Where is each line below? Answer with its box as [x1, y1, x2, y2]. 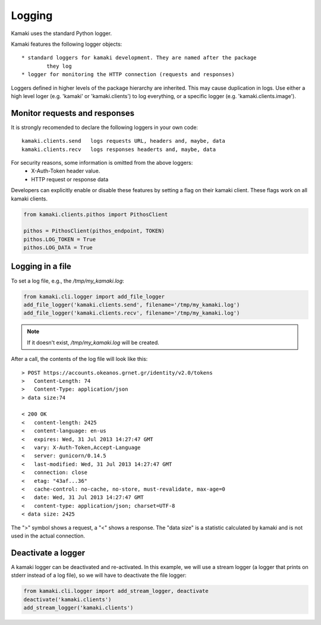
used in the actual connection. [11, 532, 86, 539]
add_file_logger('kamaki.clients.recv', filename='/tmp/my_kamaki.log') [23, 310, 240, 316]
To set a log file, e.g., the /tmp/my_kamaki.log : [11, 277, 124, 284]
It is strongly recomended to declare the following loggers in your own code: [11, 124, 199, 131]
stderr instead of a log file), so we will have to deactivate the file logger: [11, 571, 187, 579]
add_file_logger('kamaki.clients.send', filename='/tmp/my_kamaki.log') [23, 301, 240, 308]
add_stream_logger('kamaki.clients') [23, 604, 134, 611]
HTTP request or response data [31, 175, 109, 183]
